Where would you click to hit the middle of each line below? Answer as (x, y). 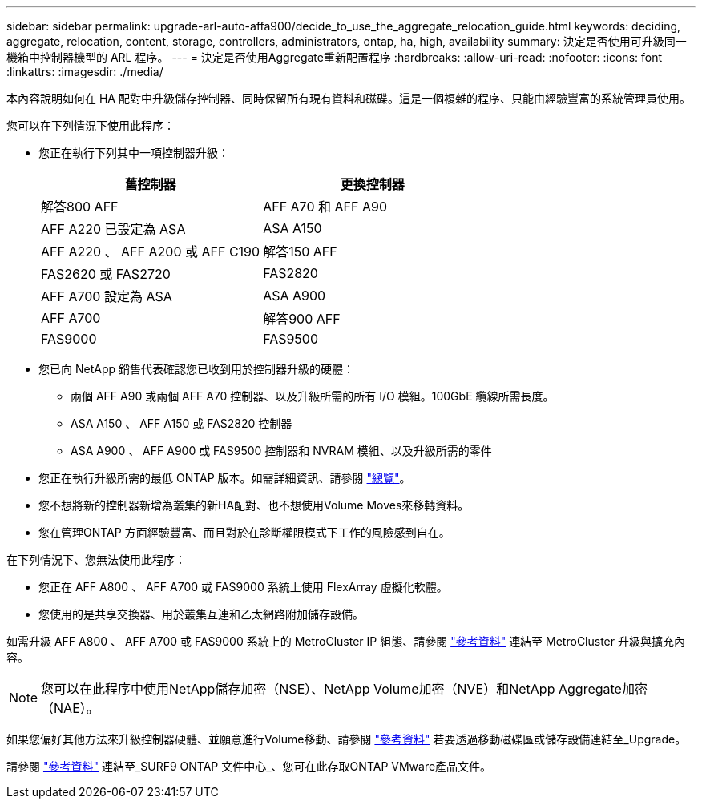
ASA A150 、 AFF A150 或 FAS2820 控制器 (182, 423)
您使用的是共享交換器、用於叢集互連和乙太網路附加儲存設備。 (201, 614)
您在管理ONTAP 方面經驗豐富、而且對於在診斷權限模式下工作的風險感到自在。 (244, 532)
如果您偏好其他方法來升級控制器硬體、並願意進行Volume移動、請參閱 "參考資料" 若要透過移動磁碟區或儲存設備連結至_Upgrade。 (347, 739)
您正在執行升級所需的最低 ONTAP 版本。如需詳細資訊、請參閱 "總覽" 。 (225, 478)
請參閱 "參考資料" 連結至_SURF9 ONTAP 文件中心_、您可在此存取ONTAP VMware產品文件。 (249, 766)
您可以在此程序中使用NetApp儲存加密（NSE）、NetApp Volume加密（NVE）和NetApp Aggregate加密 (344, 689)
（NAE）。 (70, 708)
